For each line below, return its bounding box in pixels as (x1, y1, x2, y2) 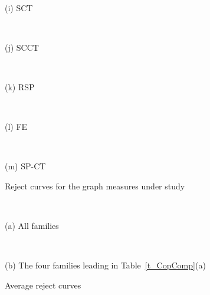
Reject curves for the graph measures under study (5, 179, 185, 192)
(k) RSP (5, 80, 35, 93)
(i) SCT (5, 1, 33, 14)
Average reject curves (5, 278, 81, 291)
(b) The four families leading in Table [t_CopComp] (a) (5, 259, 206, 271)
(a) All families (5, 219, 59, 232)
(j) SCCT (5, 41, 39, 53)
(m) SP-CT (5, 160, 46, 172)
